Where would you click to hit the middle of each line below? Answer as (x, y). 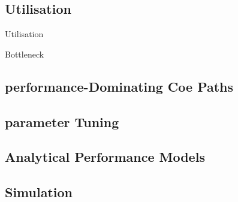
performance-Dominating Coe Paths (119, 86)
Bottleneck (25, 54)
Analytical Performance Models (105, 157)
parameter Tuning (62, 121)
